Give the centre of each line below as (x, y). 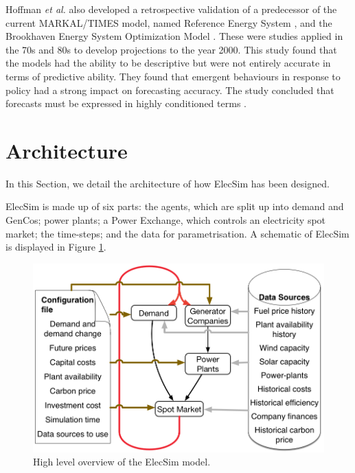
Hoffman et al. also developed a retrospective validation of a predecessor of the (171, 9)
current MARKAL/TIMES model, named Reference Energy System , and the (169, 22)
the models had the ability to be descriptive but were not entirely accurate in (168, 63)
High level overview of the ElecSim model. (122, 462)
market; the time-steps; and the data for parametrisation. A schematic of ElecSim (177, 233)
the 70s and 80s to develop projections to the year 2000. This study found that (171, 49)
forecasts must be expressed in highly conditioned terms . (126, 103)
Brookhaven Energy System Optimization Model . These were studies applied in (174, 36)
